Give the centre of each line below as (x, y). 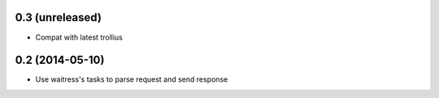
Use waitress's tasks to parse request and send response (132, 79)
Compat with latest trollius (79, 37)
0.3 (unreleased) (58, 17)
